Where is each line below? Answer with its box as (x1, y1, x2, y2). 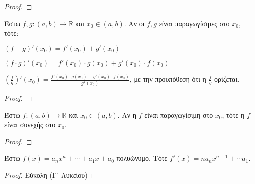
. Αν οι (124, 18, 145, 28)
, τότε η (222, 109, 245, 120)
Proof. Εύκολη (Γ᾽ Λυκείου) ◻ (4, 170, 97, 180)
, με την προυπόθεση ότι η (129, 74, 206, 84)
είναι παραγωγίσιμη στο (144, 109, 213, 120)
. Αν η (117, 109, 137, 120)
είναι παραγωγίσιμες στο (159, 18, 230, 28)
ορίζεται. (214, 74, 240, 84)
